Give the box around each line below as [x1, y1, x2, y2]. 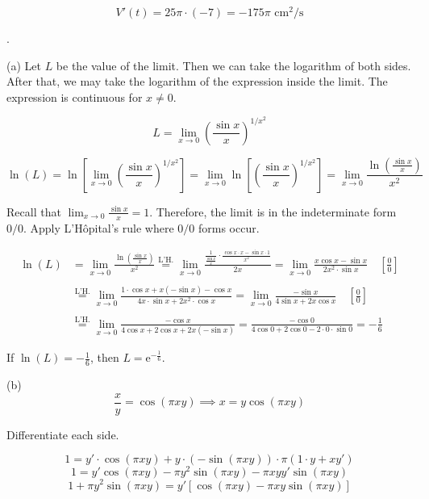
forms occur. [198, 219, 260, 236]
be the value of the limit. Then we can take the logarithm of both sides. [56, 57, 411, 73]
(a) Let [6, 57, 41, 73]
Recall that [6, 203, 61, 220]
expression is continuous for [6, 88, 143, 105]
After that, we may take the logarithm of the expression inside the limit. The [6, 73, 388, 90]
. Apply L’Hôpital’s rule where [23, 219, 174, 236]
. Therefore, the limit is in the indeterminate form [149, 203, 397, 220]
